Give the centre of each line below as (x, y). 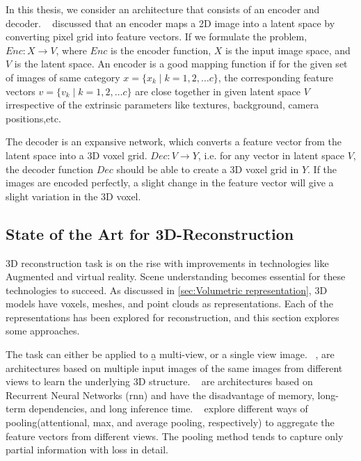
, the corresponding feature (275, 77)
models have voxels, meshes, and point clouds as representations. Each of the (170, 304)
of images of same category (63, 77)
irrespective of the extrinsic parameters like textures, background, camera (162, 105)
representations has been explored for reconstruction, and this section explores (173, 317)
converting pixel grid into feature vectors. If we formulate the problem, (157, 37)
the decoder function (50, 169)
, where (71, 50)
